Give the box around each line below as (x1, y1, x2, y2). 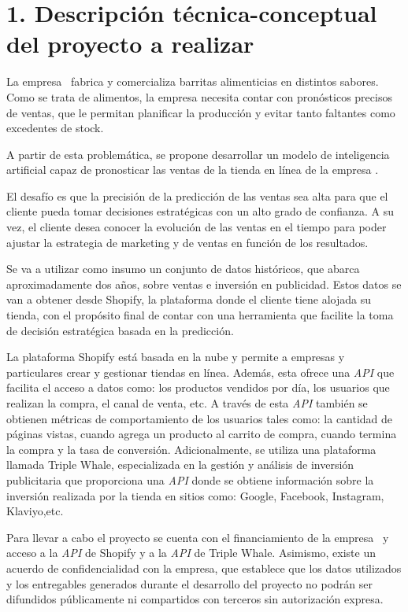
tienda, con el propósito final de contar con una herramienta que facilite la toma (6, 307, 394, 323)
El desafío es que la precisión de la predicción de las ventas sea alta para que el (6, 187, 388, 204)
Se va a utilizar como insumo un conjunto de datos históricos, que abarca (6, 260, 360, 277)
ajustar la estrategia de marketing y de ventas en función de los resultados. (6, 234, 369, 250)
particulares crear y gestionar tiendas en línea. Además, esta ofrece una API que (6, 363, 395, 380)
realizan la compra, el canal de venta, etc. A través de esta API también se (6, 395, 368, 411)
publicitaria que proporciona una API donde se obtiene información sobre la (6, 471, 374, 488)
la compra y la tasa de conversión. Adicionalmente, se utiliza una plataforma (6, 441, 376, 457)
